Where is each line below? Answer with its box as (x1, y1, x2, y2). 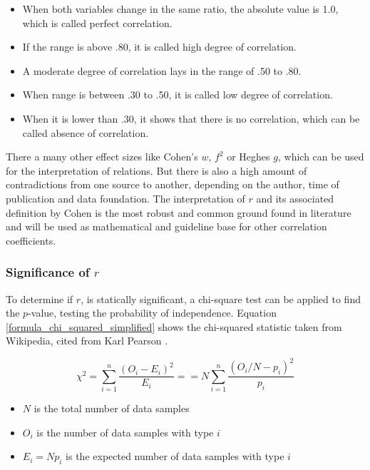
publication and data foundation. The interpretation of (6, 190, 245, 205)
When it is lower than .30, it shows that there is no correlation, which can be (22, 111, 360, 126)
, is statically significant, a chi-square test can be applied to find (81, 291, 361, 306)
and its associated (256, 190, 334, 205)
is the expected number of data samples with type (66, 449, 284, 464)
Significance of (6, 263, 90, 281)
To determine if (6, 291, 73, 306)
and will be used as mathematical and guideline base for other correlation (6, 219, 327, 234)
